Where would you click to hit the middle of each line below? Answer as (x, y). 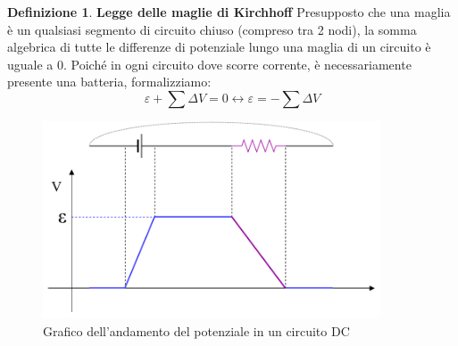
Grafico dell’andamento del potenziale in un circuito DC (196, 330)
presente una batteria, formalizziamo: (109, 82)
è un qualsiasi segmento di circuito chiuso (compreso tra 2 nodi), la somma (212, 29)
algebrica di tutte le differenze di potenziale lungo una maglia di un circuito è (219, 47)
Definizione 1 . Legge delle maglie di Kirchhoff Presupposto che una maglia (229, 12)
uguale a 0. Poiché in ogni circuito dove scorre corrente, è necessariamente (209, 64)
